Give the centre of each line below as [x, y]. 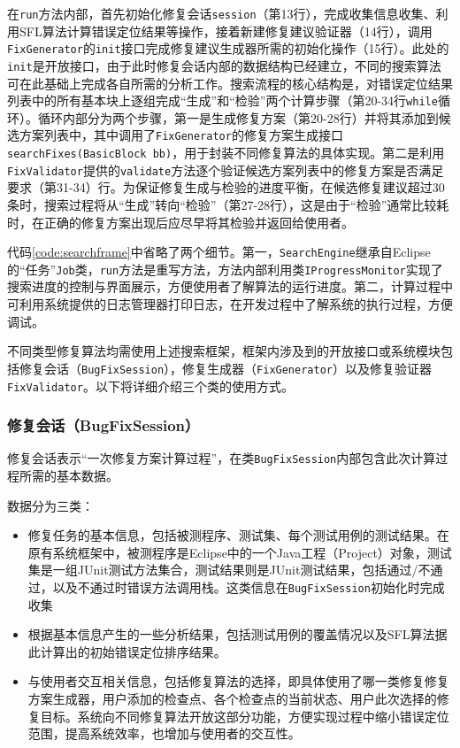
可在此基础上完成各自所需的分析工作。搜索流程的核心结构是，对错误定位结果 [230, 83]
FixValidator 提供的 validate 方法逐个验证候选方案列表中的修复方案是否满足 [226, 170]
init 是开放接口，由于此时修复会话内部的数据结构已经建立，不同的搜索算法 [224, 65]
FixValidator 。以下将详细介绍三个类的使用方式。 [150, 386]
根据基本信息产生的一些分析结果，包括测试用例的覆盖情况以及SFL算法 [231, 634]
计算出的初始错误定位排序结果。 [133, 651]
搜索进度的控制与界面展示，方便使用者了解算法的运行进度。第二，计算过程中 [230, 286]
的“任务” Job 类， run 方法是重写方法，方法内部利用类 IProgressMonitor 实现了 [225, 269]
